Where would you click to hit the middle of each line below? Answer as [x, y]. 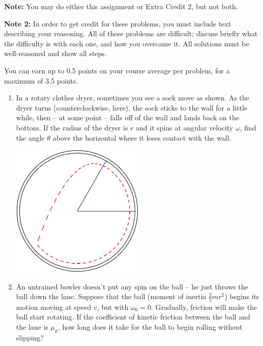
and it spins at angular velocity [185, 127]
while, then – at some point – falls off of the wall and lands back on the [127, 117]
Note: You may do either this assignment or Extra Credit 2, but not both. [121, 6]
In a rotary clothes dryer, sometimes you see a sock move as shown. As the [133, 98]
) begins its [242, 296]
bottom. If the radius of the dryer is [72, 127]
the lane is [32, 326]
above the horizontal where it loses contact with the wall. [142, 137]
